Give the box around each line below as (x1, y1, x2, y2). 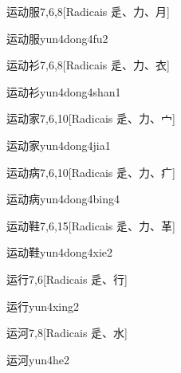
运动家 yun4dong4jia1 (6, 136, 111, 153)
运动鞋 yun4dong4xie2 (6, 244, 113, 261)
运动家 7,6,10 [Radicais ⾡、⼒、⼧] (6, 110, 175, 127)
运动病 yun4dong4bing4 (6, 190, 120, 207)
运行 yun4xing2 (6, 297, 80, 314)
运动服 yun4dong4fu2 (6, 29, 108, 46)
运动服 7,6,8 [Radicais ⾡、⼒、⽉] (6, 3, 170, 19)
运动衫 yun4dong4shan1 (6, 83, 121, 100)
